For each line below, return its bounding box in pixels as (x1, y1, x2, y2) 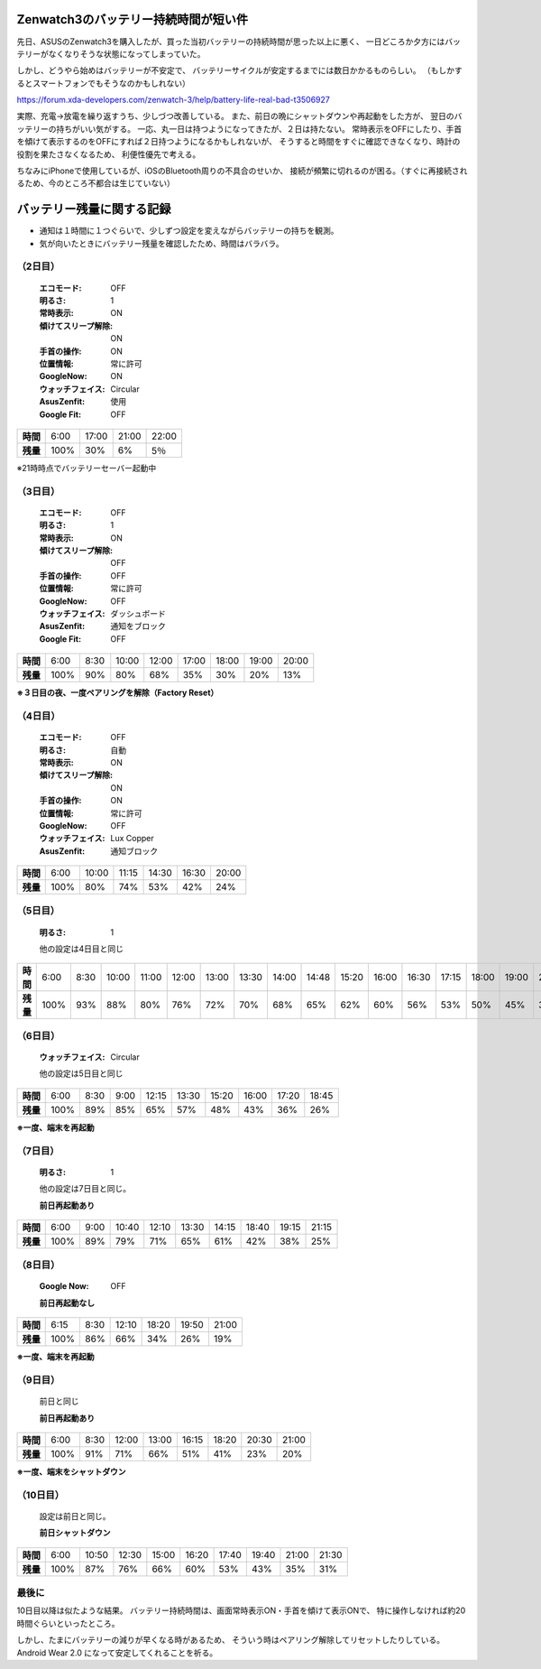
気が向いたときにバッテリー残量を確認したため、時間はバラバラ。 (39, 237, 284, 248)
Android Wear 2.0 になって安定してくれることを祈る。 (16, 1647, 218, 1658)
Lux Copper (110, 833, 154, 844)
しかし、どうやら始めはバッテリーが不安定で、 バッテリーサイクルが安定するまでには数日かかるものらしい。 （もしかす (16, 65, 463, 76)
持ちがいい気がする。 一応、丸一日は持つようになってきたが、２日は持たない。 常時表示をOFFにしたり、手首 (55, 123, 463, 134)
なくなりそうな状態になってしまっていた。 (48, 48, 206, 59)
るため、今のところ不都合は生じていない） (16, 178, 175, 189)
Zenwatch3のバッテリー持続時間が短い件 (16, 12, 248, 27)
